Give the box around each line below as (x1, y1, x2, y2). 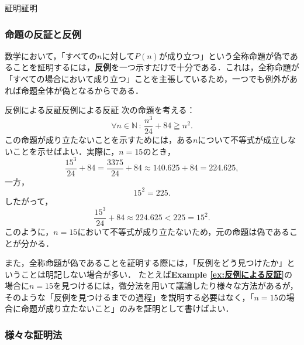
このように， (5, 225, 54, 237)
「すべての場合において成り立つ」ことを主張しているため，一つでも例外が (5, 73, 289, 84)
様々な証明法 (5, 327, 63, 341)
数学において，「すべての (5, 49, 98, 62)
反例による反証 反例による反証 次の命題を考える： (5, 104, 195, 116)
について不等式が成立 (198, 133, 279, 145)
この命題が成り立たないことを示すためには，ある (5, 133, 193, 145)
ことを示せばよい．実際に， (12, 145, 119, 157)
